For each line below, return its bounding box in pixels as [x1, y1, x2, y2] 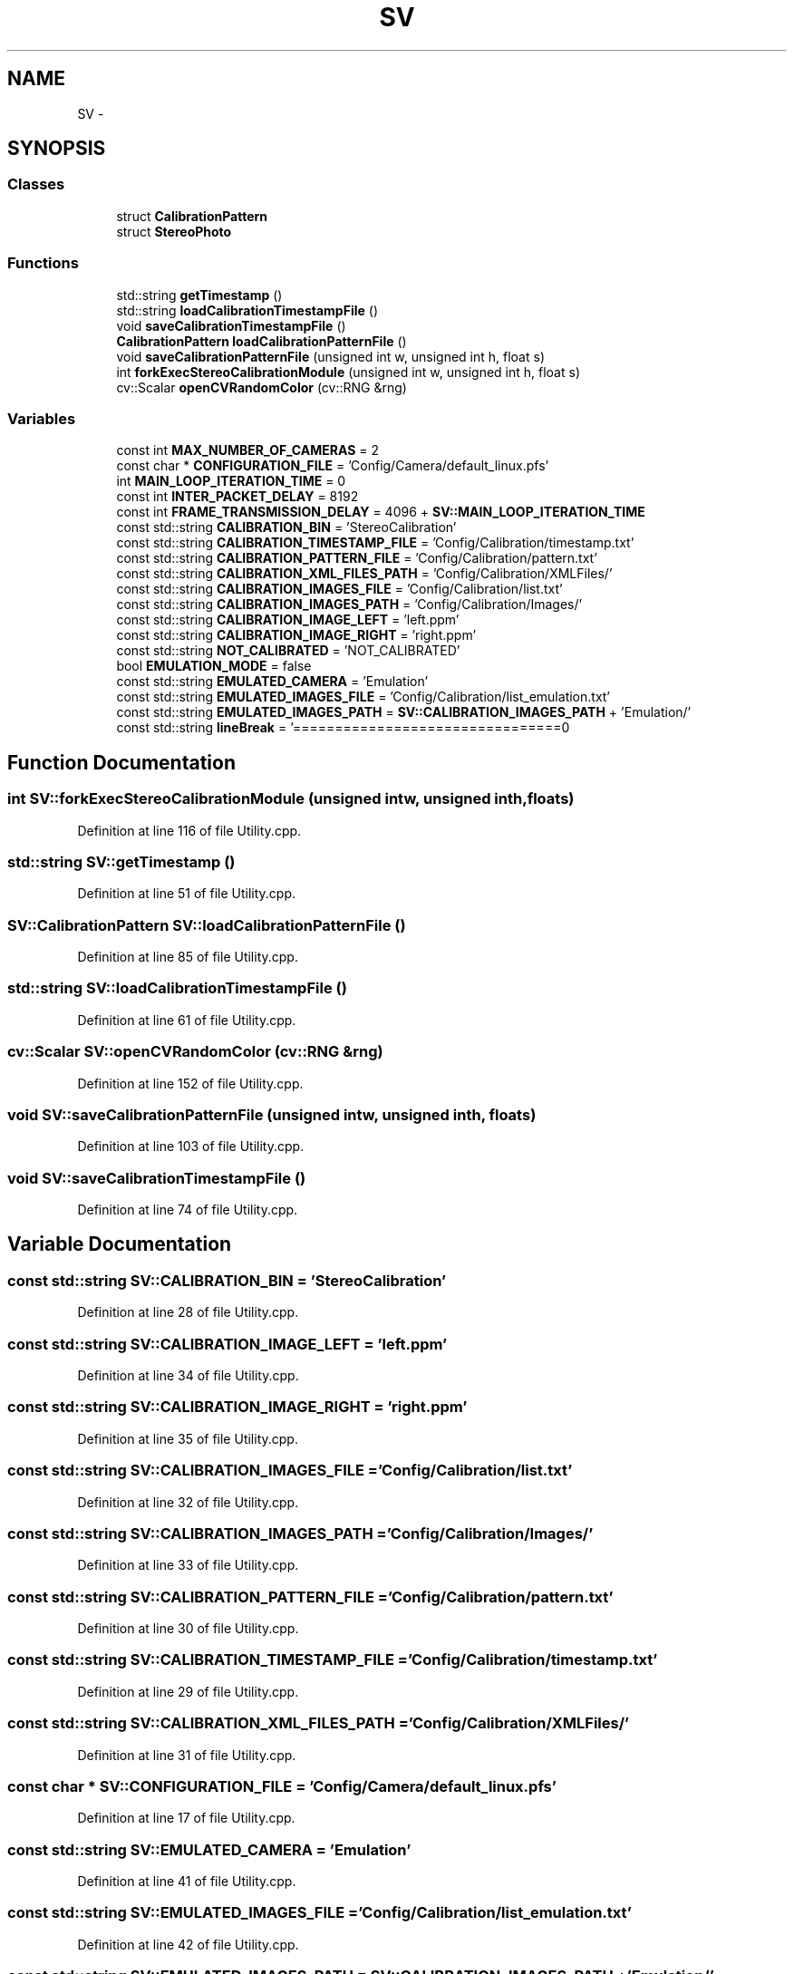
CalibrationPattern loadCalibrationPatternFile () [116, 333, 407, 349]
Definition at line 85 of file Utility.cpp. [77, 949, 298, 965]
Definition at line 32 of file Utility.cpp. [77, 1494, 299, 1510]
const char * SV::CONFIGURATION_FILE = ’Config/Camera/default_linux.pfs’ [7, 1776, 557, 1795]
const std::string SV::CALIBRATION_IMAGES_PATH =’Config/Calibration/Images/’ [7, 1524, 594, 1543]
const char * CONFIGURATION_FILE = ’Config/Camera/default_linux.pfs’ [116, 458, 549, 474]
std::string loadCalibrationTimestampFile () [116, 302, 378, 318]
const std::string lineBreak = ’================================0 [116, 720, 570, 736]
